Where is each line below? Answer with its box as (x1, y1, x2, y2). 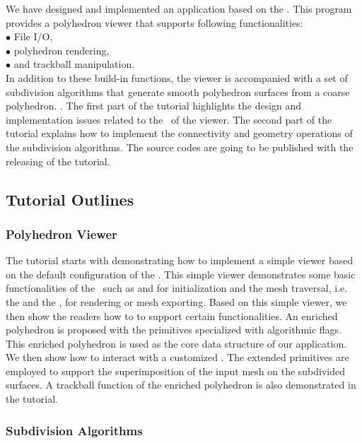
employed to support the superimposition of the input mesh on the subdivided (6, 363, 346, 378)
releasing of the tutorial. (6, 153, 110, 168)
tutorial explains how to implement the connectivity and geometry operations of (6, 126, 353, 141)
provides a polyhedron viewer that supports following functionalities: (6, 15, 303, 30)
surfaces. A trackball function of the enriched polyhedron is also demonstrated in (6, 377, 356, 392)
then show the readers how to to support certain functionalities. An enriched (6, 308, 338, 323)
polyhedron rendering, (13, 42, 110, 57)
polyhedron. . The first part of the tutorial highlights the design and (6, 98, 302, 113)
